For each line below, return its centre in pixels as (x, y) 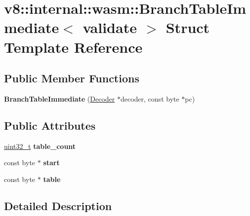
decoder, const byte (150, 98)
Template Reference (73, 47)
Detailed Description (58, 205)
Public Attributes (50, 125)
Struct (188, 27)
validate (110, 27)
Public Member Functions (72, 78)
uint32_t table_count (40, 146)
